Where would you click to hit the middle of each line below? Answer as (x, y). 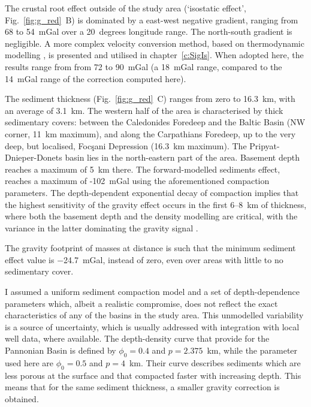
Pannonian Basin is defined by (61, 350)
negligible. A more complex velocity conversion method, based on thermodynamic (155, 43)
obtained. (22, 398)
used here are (29, 362)
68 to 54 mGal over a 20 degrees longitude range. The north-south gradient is (149, 31)
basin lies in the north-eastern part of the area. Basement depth (182, 157)
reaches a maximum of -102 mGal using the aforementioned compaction (137, 181)
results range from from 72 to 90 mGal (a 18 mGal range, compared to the (144, 66)
